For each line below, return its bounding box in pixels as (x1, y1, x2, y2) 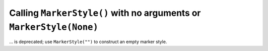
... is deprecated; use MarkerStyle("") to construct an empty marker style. (9, 39, 167, 45)
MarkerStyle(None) (9, 21, 99, 32)
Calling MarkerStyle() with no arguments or (9, 7, 201, 18)
